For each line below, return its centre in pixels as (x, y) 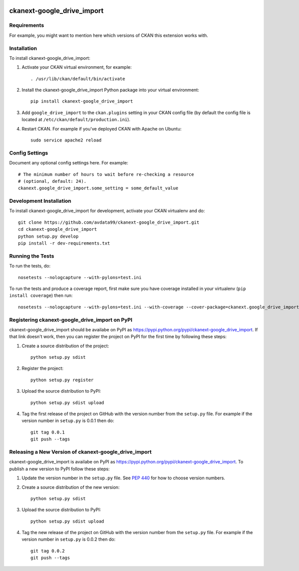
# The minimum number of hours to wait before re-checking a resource (106, 174)
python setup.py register (62, 380)
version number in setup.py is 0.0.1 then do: (68, 421)
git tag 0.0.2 (48, 551)
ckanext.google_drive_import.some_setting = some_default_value (98, 188)
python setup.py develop (48, 236)
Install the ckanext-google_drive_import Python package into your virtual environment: (110, 90)
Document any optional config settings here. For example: (69, 163)
